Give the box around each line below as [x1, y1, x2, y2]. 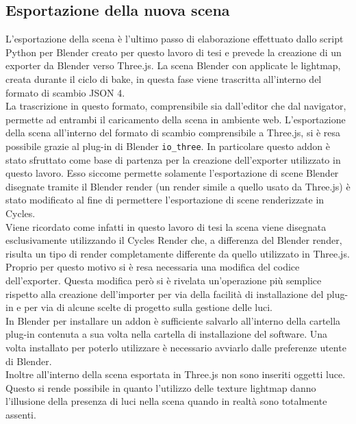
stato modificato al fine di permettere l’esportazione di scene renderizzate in [5, 192, 325, 207]
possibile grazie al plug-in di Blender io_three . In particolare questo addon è [5, 138, 330, 153]
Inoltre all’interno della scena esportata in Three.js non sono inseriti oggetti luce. [5, 367, 346, 382]
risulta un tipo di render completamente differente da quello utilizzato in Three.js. [5, 246, 350, 260]
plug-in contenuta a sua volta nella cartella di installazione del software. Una [5, 327, 328, 341]
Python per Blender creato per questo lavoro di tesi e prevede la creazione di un [5, 45, 342, 59]
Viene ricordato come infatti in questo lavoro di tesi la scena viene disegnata [5, 219, 327, 234]
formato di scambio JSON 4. [5, 85, 125, 99]
